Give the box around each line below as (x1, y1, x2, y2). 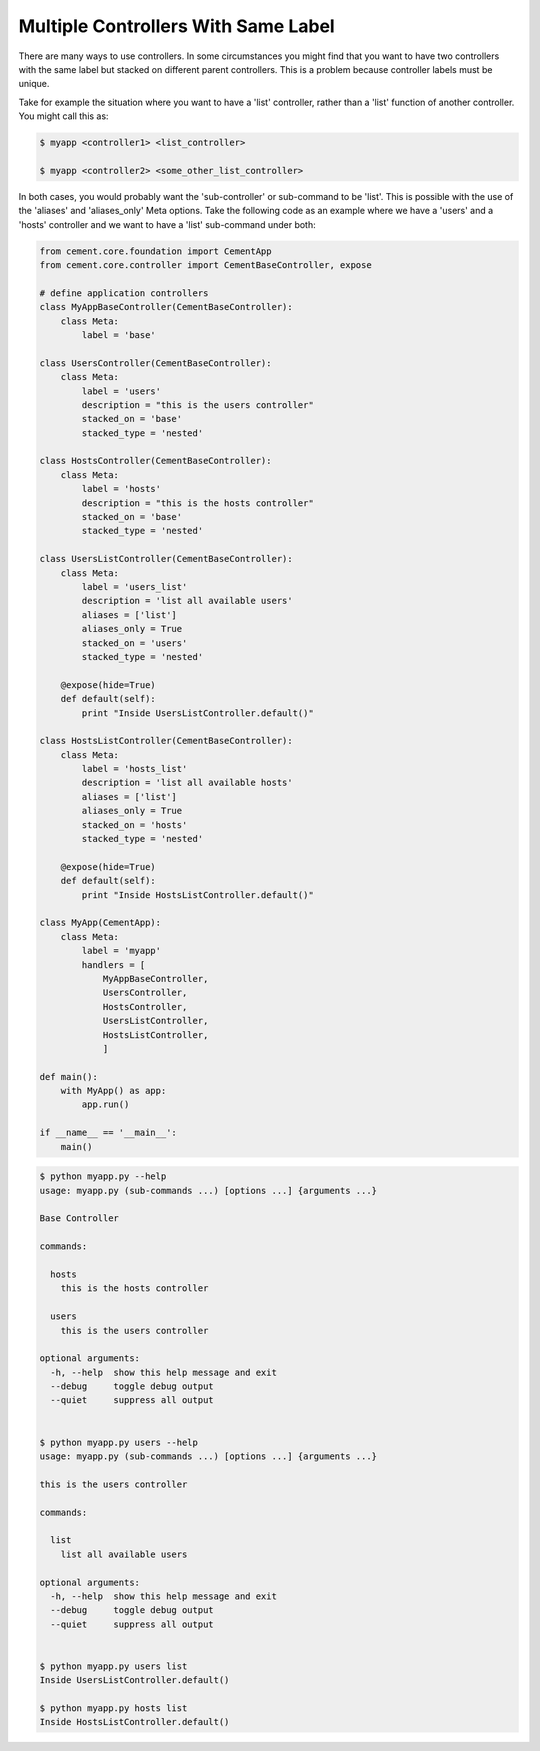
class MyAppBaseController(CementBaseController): (39, 301, 294, 313)
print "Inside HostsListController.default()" (81, 889, 314, 900)
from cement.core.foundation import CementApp (39, 245, 272, 257)
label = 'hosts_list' (81, 763, 188, 775)
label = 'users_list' (81, 581, 188, 592)
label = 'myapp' (81, 945, 162, 957)
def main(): (39, 1071, 99, 1082)
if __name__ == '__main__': (39, 1127, 177, 1139)
